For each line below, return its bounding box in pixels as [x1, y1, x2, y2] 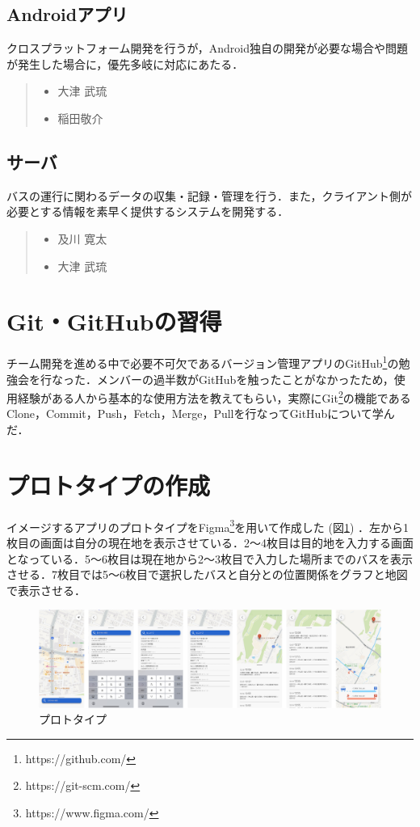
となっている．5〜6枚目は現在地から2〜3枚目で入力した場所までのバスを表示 [6, 550, 413, 567]
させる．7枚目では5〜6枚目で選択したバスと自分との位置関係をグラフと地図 [6, 566, 408, 583]
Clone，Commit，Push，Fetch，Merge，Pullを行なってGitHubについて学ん [6, 405, 395, 422]
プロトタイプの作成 [6, 468, 211, 501]
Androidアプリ [6, 2, 128, 27]
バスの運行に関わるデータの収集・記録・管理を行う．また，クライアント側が [6, 187, 413, 204]
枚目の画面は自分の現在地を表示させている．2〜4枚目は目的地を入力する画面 [6, 534, 414, 551]
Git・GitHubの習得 [6, 305, 222, 338]
